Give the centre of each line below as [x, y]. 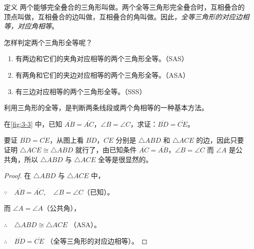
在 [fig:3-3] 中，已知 [33, 124]
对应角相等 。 [38, 26]
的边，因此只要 [220, 140]
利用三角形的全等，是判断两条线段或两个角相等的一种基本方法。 [106, 108]
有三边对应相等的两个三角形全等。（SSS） [81, 91]
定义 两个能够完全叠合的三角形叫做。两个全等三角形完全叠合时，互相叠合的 [124, 7]
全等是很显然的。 [125, 159]
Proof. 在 [18, 175]
